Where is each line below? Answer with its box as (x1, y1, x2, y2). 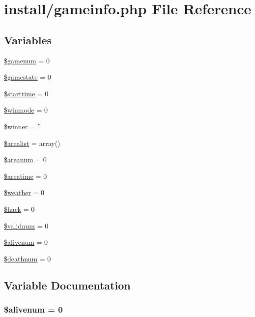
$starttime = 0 (4, 88, 49, 98)
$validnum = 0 (4, 220, 49, 231)
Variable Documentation (4, 277, 131, 292)
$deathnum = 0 (4, 253, 51, 263)
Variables (4, 32, 52, 47)
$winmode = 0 (4, 105, 48, 115)
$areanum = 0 (4, 154, 47, 165)
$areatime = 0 (4, 171, 47, 181)
